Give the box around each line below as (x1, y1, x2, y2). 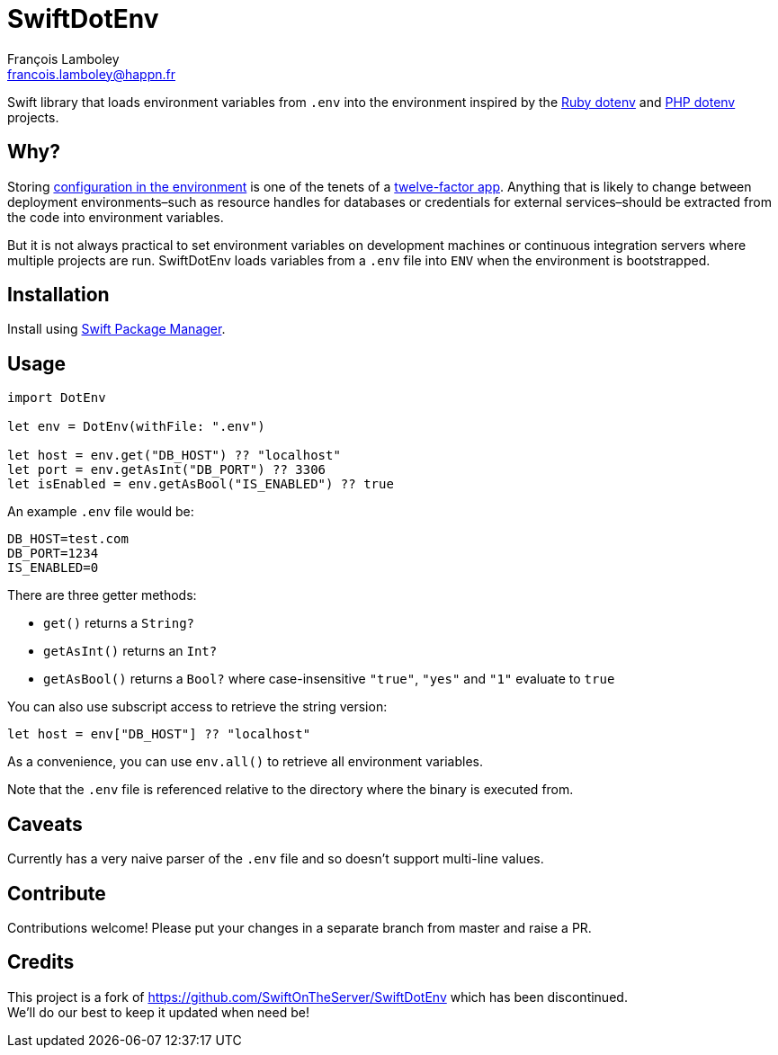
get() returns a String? (43, 615, 195, 631)
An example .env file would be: (7, 504, 194, 520)
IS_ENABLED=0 (7, 560, 99, 576)
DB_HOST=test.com (7, 532, 129, 547)
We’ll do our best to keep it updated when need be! (7, 1004, 309, 1020)
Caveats (7, 812, 83, 836)
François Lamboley (7, 50, 120, 67)
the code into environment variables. (7, 209, 224, 225)
